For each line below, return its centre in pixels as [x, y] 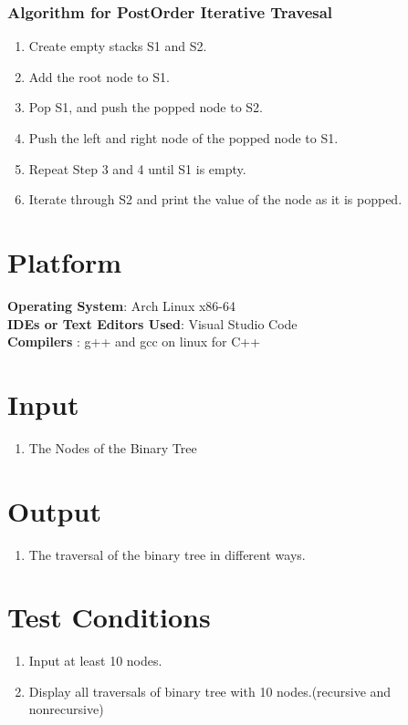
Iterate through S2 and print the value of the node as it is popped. [215, 199]
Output [54, 510]
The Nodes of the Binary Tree [113, 447]
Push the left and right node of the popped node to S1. [183, 138]
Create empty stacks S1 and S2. [118, 46]
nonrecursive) [66, 709]
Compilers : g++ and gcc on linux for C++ [134, 342]
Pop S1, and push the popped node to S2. [146, 107]
